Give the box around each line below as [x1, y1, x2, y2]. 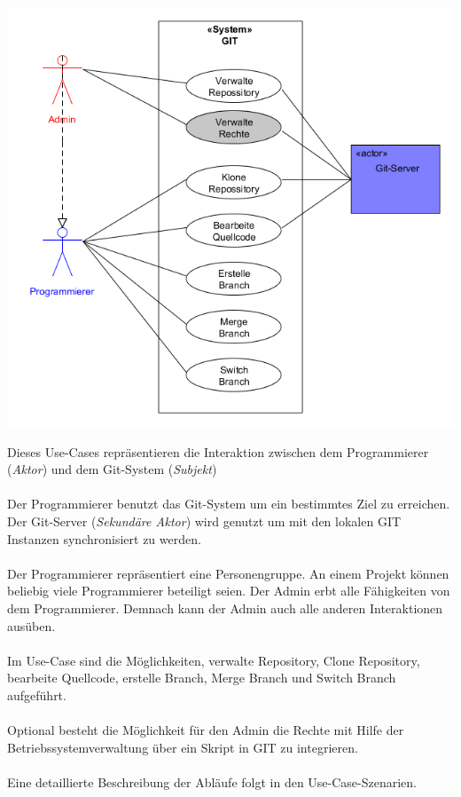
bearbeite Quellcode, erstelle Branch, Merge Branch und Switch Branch [7, 668, 396, 687]
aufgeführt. [7, 685, 66, 704]
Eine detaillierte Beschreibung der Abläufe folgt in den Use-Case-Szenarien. [7, 772, 417, 791]
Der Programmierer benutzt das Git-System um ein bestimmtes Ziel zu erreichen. [7, 494, 450, 513]
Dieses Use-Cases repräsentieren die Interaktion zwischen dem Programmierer [7, 442, 429, 461]
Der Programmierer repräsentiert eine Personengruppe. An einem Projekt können [7, 564, 449, 582]
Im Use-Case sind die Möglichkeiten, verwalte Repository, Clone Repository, [7, 651, 420, 669]
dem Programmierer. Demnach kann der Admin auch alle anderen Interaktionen [7, 598, 443, 617]
